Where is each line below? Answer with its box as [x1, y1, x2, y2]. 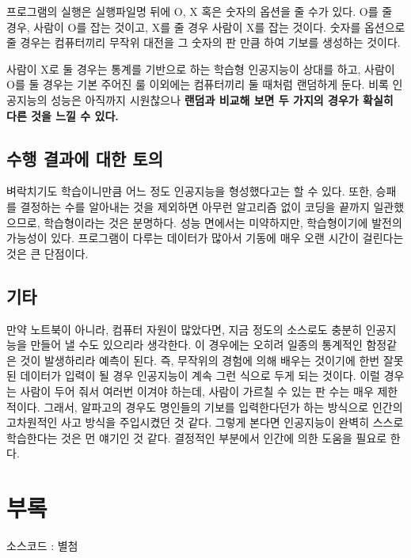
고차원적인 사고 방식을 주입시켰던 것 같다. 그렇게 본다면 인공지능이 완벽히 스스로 [6, 414, 404, 431]
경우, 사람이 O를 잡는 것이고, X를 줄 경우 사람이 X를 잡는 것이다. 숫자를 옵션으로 [6, 18, 405, 35]
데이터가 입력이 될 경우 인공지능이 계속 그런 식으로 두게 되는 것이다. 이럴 [20, 367, 380, 384]
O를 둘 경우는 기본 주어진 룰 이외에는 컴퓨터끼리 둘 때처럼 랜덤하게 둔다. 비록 [6, 76, 389, 93]
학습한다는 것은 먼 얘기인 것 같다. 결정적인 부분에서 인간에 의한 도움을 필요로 [6, 429, 387, 446]
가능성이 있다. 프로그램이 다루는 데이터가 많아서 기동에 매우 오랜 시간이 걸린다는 [6, 230, 404, 246]
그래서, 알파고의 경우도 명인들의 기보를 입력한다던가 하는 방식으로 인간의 [44, 398, 403, 415]
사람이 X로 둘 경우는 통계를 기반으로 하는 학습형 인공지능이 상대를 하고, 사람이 [6, 60, 395, 77]
